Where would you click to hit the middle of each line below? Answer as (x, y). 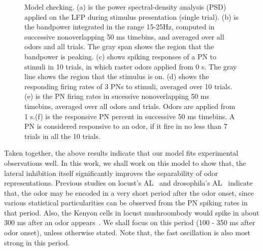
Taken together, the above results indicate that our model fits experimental (121, 153)
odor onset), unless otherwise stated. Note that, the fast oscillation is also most (127, 232)
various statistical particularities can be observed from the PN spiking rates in (126, 203)
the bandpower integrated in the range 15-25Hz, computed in (120, 27)
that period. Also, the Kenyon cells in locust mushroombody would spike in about (132, 212)
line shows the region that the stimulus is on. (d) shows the (117, 76)
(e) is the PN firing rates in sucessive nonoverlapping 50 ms (117, 96)
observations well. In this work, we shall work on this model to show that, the (125, 163)
